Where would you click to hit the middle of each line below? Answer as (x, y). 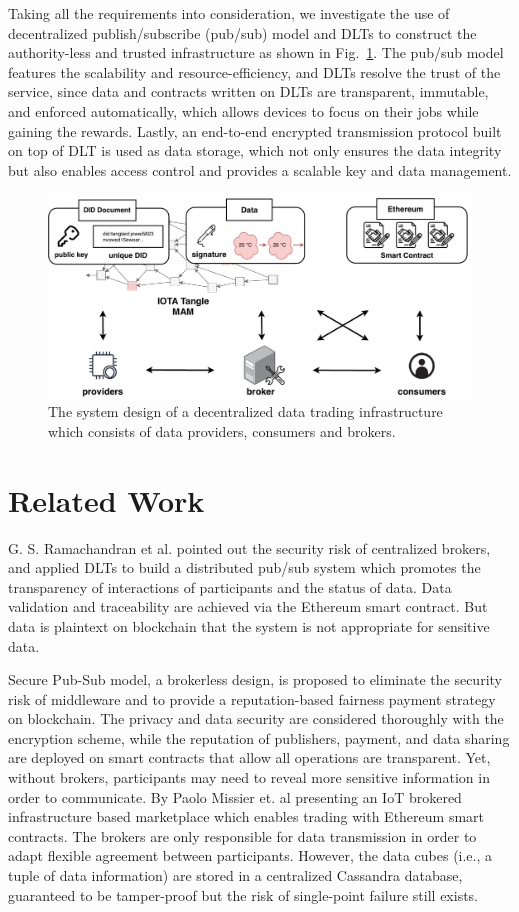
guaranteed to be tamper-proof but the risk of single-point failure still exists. (243, 894)
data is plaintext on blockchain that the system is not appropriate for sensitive (249, 625)
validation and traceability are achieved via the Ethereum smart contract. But (248, 606)
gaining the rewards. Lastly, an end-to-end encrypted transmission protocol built (255, 130)
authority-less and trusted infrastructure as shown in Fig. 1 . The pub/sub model (256, 52)
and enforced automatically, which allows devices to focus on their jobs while (243, 110)
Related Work (106, 499)
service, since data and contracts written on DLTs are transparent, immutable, (248, 91)
